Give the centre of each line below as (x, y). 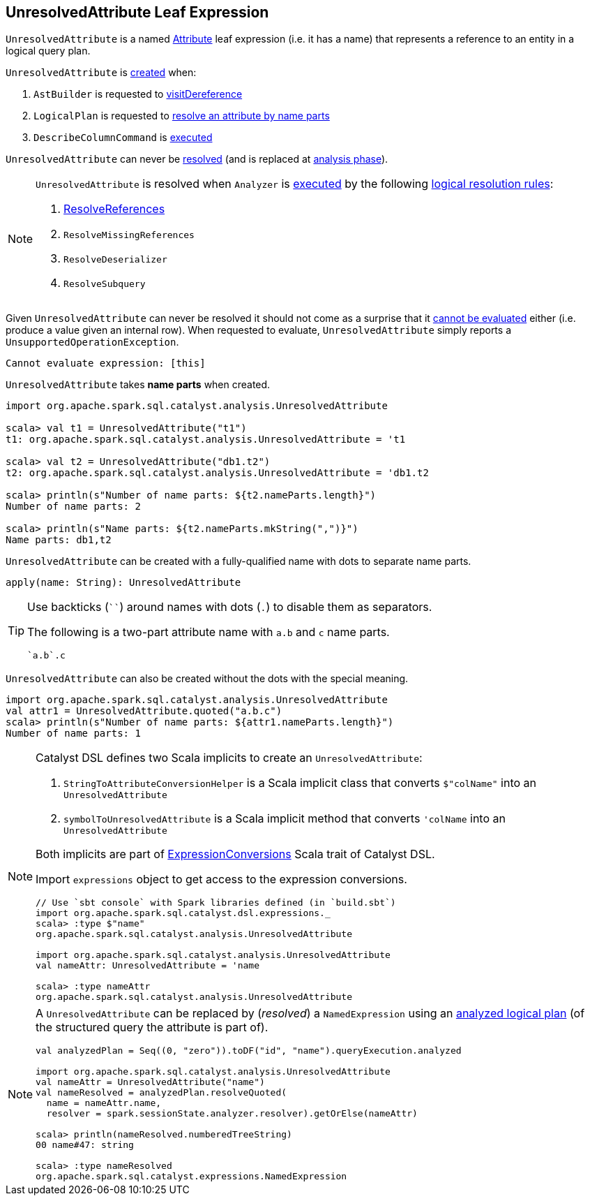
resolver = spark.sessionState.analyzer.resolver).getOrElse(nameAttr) (232, 1114)
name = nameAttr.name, (104, 1103)
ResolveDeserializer (115, 260)
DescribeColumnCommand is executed (123, 138)
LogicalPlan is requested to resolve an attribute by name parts (182, 116)
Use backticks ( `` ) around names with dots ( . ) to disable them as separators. (230, 607)
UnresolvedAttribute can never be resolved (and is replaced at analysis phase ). (197, 159)
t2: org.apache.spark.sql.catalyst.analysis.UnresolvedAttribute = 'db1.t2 (217, 473)
